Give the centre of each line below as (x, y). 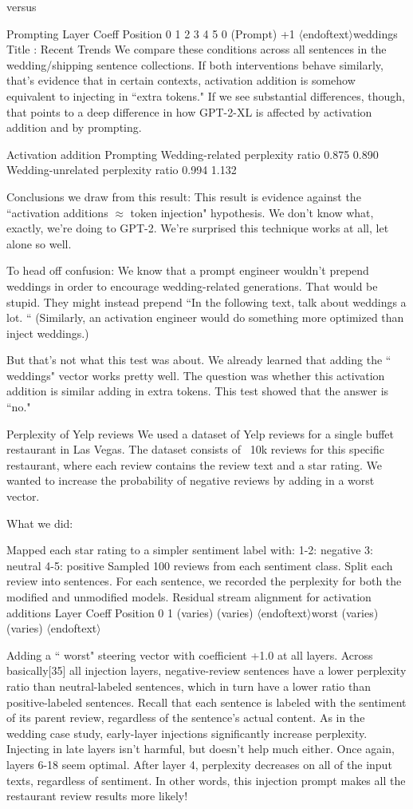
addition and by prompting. (74, 127)
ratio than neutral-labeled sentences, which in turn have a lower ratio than (189, 686)
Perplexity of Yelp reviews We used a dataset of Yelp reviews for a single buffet (201, 433)
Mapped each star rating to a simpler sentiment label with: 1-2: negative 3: (190, 550)
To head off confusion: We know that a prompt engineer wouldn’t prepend (188, 270)
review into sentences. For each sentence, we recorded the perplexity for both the (204, 581)
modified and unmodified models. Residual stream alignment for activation (189, 597)
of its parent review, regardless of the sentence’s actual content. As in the (186, 718)
